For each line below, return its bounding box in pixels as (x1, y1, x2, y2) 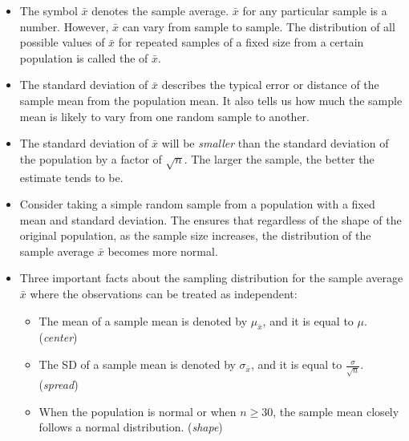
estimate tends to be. (19, 168, 124, 185)
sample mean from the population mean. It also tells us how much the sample (19, 91, 403, 108)
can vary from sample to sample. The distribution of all (122, 18, 395, 34)
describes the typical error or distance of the (161, 76, 379, 93)
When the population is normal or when (38, 403, 237, 419)
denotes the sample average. (91, 2, 229, 18)
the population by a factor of (19, 150, 162, 167)
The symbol (19, 2, 78, 18)
